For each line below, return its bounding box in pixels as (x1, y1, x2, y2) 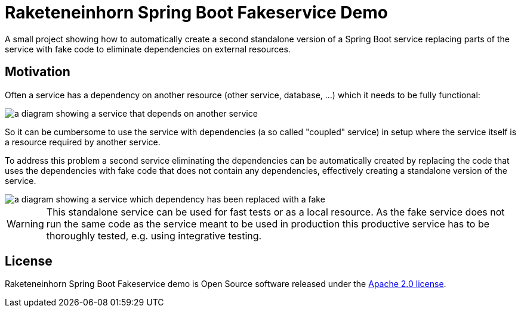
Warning (7, 217, 44, 230)
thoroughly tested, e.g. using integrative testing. (46, 229, 262, 242)
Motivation (5, 64, 70, 80)
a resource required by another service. (5, 136, 161, 147)
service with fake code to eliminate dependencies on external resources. (5, 43, 291, 54)
